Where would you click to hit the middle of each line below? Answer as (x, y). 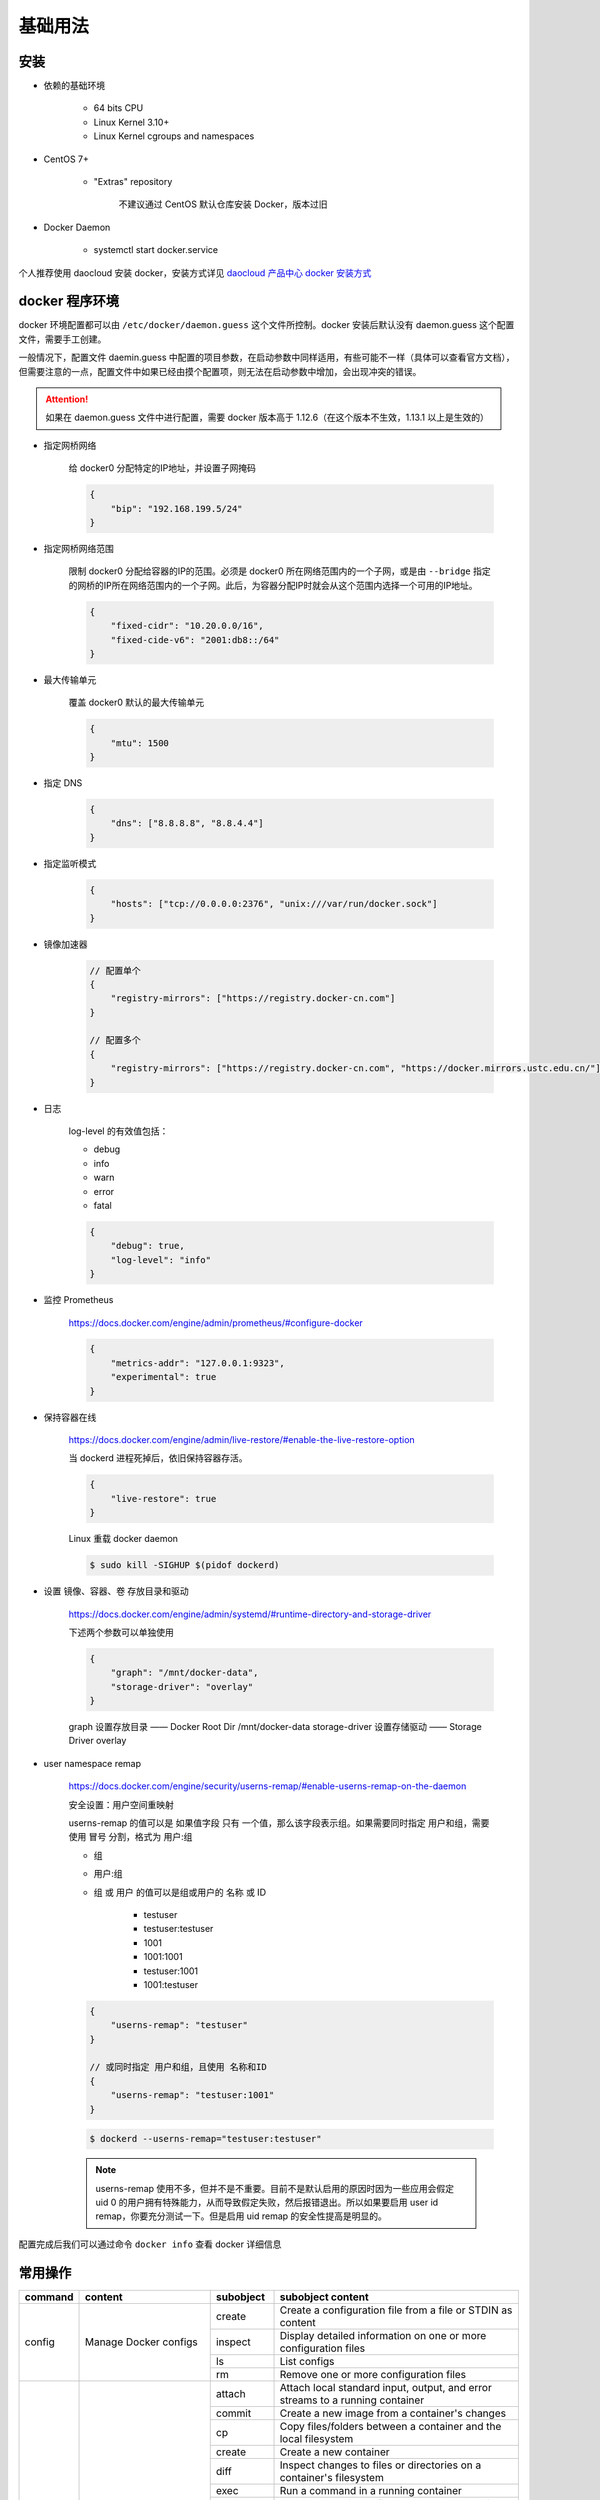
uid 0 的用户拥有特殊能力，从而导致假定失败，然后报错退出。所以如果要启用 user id (267, 2202)
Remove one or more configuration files (373, 2374)
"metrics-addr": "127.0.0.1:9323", (197, 1363)
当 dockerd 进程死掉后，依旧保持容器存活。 (158, 1458)
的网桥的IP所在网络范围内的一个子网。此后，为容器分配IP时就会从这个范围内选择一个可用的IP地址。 (273, 585)
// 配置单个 (115, 970)
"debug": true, (147, 1246)
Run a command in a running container (370, 2490)
